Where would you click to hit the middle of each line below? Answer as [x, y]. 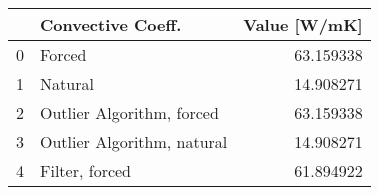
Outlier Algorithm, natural [134, 141]
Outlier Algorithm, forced [129, 112]
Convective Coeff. [111, 24]
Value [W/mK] [303, 24]
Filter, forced [86, 170]
